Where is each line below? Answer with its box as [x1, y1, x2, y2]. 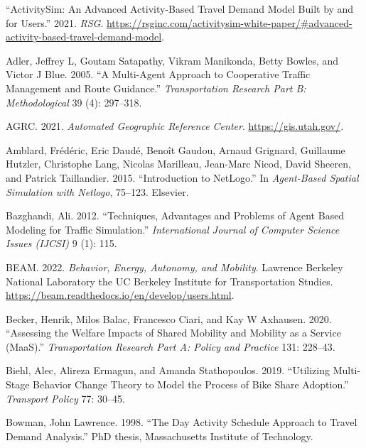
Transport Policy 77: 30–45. [6, 390, 125, 405]
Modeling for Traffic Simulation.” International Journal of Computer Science [6, 222, 340, 236]
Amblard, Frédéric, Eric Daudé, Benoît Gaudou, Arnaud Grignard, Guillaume [6, 142, 345, 157]
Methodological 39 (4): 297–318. [6, 94, 142, 109]
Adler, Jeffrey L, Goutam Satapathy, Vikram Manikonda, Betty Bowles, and [6, 53, 339, 67]
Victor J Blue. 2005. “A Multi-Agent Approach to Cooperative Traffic [6, 67, 311, 82]
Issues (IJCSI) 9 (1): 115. [6, 236, 117, 251]
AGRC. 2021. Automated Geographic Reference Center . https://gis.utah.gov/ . [6, 119, 344, 133]
